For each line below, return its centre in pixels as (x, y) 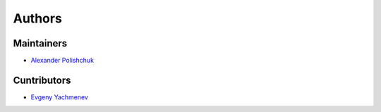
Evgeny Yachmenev (59, 97)
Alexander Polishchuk (62, 61)
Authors (38, 18)
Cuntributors (42, 80)
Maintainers (40, 43)
